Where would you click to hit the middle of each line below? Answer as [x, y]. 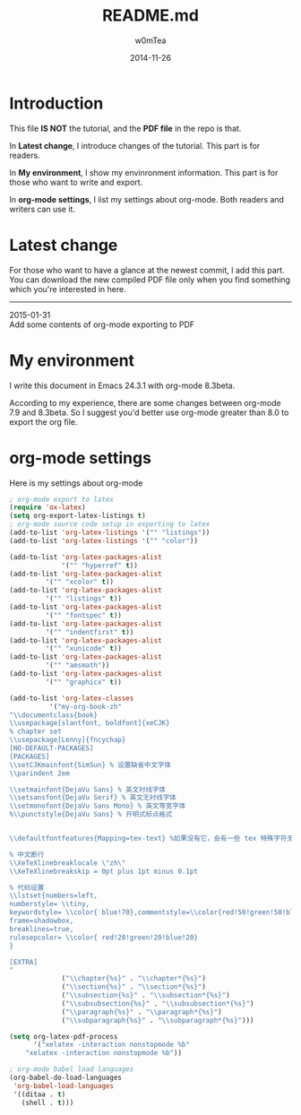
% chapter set [36, 731]
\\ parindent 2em [39, 773]
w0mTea [150, 40]
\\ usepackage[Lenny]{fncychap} [68, 740]
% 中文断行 [27, 854]
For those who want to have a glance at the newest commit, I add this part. [147, 270]
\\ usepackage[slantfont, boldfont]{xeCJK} [90, 723]
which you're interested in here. [68, 289]
